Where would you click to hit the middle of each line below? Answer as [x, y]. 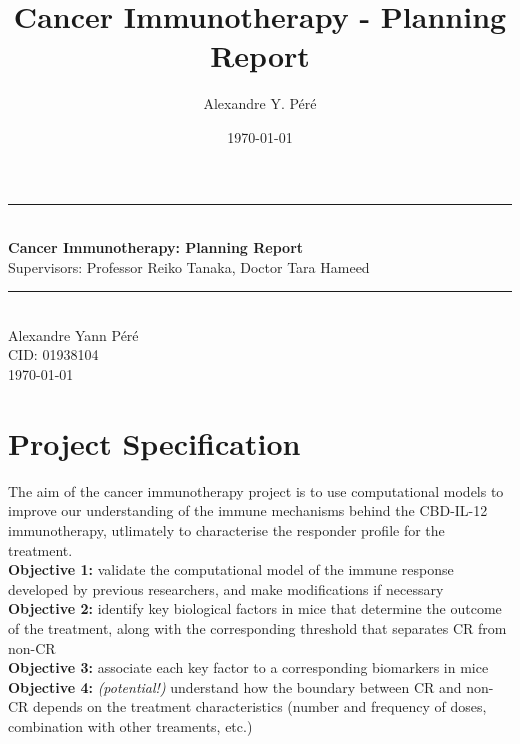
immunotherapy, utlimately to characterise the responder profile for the [226, 529]
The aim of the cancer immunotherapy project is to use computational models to [256, 490]
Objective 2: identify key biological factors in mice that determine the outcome [255, 608]
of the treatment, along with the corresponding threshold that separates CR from [257, 627]
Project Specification [154, 442]
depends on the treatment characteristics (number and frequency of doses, [260, 706]
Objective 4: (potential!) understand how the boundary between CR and [235, 686]
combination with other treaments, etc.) [130, 725]
